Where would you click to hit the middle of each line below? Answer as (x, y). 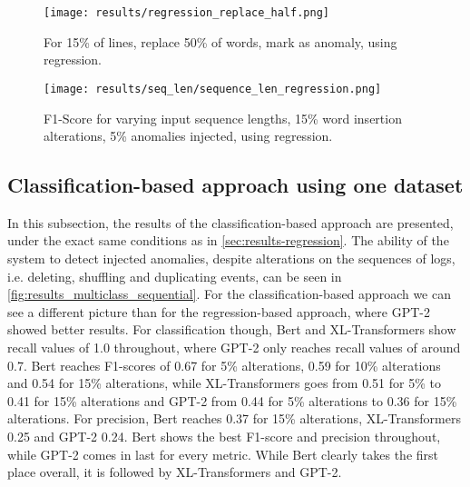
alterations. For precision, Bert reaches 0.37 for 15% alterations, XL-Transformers (234, 418)
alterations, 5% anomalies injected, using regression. (188, 136)
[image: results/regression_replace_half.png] (186, 13)
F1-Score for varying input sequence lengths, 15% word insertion (223, 118)
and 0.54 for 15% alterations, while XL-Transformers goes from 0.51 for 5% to (224, 383)
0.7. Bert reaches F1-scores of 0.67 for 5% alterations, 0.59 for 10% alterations (224, 365)
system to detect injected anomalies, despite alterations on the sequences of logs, (231, 258)
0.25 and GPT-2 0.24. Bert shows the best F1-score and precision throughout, (224, 437)
